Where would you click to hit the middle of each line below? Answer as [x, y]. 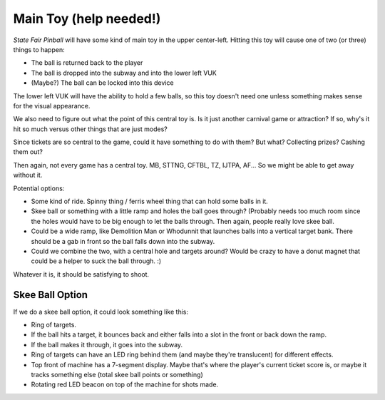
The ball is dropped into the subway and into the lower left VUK [124, 73]
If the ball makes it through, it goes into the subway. [107, 344]
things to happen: [39, 49]
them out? [28, 152]
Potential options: [39, 188]
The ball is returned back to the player [87, 63]
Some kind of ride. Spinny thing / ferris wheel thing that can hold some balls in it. [150, 201]
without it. [28, 175]
